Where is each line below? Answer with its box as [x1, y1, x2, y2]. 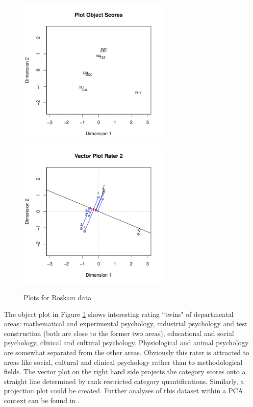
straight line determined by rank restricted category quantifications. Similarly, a [4, 376, 244, 386]
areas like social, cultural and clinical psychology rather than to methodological [4, 357, 243, 367]
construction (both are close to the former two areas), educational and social [4, 328, 234, 338]
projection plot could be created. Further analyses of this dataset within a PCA [4, 385, 243, 396]
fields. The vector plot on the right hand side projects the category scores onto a [4, 366, 246, 377]
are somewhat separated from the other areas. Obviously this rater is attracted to [4, 347, 250, 358]
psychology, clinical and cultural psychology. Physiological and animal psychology [4, 337, 249, 348]
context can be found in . [4, 395, 80, 406]
